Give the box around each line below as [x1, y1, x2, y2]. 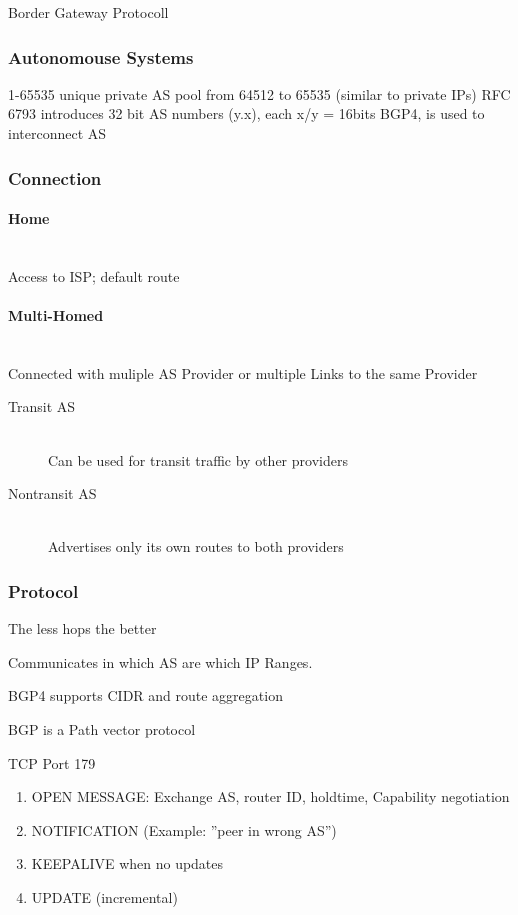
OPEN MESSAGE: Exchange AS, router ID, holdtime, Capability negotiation [31, 786, 510, 807]
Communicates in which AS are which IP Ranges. [8, 651, 313, 672]
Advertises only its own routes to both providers [48, 536, 344, 557]
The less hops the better [8, 618, 157, 639]
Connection [8, 165, 102, 190]
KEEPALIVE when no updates [31, 853, 224, 874]
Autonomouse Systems [8, 44, 194, 69]
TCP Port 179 [8, 752, 96, 773]
